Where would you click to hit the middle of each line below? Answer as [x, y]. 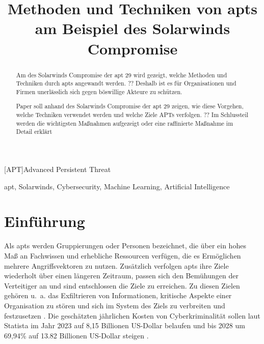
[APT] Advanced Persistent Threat [58, 169]
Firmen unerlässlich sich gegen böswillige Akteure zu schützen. [99, 91]
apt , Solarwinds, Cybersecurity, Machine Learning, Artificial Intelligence [117, 186]
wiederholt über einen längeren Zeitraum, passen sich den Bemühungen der [121, 276]
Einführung [45, 221]
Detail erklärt [34, 132]
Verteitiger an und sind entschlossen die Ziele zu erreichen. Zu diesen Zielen [122, 285]
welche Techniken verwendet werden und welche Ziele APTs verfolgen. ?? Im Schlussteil [132, 115]
